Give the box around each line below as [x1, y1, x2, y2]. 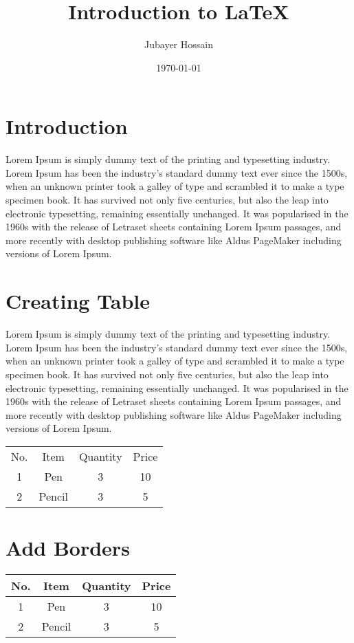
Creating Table [5, 287, 151, 315]
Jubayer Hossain [144, 37, 213, 52]
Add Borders [5, 534, 130, 562]
